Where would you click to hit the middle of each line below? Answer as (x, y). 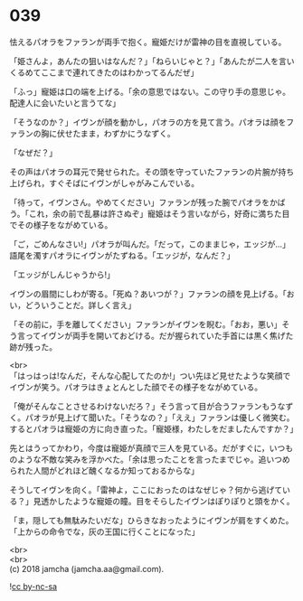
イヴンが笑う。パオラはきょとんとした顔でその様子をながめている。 (136, 387)
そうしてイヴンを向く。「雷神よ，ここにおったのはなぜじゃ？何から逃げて (146, 490)
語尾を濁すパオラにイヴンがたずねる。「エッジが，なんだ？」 (122, 255)
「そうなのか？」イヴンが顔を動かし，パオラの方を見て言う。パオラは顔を (148, 122)
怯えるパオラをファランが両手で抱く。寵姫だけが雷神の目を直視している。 (148, 42)
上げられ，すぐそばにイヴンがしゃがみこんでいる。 (104, 183)
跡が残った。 (33, 347)
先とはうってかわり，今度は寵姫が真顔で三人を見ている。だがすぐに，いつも (151, 447)
